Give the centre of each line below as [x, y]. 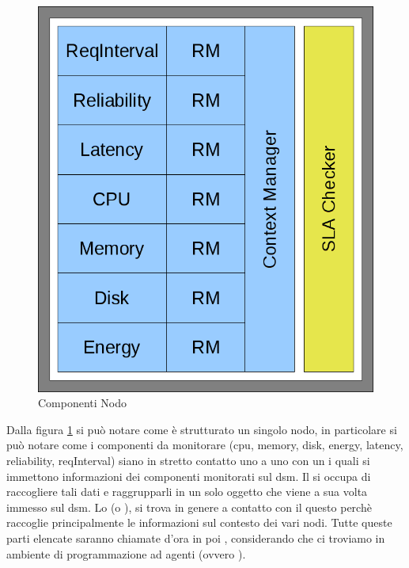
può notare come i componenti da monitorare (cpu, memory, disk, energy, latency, [205, 445]
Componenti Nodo [83, 403]
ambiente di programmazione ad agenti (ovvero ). [126, 553]
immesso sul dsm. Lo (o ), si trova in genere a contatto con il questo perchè [189, 507]
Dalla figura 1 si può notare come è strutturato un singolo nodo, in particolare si [202, 429]
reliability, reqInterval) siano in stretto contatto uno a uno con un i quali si [188, 461]
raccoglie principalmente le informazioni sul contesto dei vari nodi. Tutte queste [199, 522]
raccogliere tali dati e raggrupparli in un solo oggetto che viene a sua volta [187, 492]
